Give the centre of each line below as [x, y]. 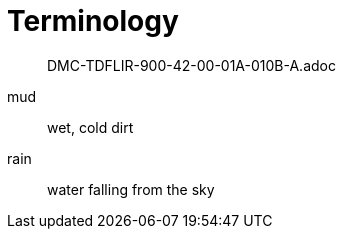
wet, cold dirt [90, 127]
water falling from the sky [131, 189]
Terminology [93, 21]
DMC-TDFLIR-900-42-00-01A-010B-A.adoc [191, 65]
